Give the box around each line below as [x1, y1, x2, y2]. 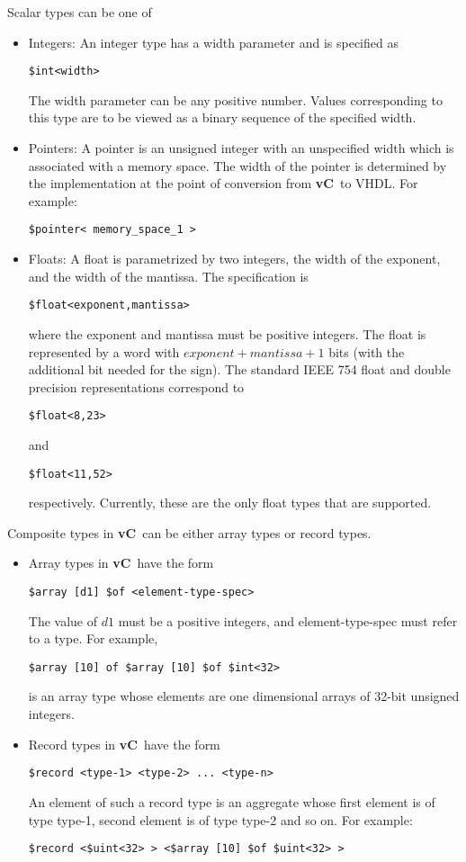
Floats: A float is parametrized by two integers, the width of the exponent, [28, 249, 441, 268]
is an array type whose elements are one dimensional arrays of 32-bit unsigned [28, 687, 460, 705]
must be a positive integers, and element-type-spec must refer [118, 611, 458, 630]
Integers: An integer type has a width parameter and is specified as [28, 32, 399, 51]
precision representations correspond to [28, 377, 245, 396]
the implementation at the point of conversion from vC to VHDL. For [28, 174, 418, 193]
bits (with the [328, 342, 405, 361]
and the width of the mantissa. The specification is [28, 266, 309, 285]
